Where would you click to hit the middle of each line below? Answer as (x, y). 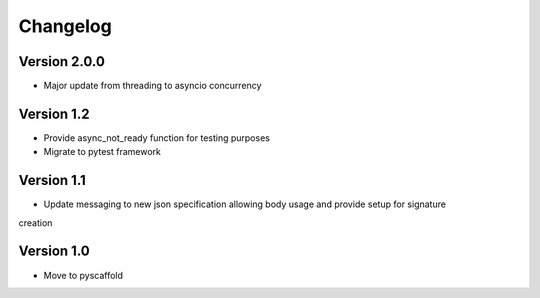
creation (35, 222)
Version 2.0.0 (61, 61)
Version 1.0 (54, 251)
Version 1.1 (52, 180)
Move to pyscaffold (83, 275)
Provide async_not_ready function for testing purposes (156, 137)
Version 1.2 (54, 113)
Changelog (65, 26)
